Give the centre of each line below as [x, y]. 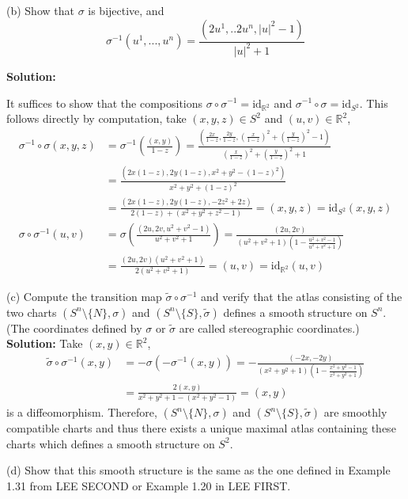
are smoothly [355, 412]
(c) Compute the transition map [84, 296]
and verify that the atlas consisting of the [301, 296]
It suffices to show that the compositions [105, 103]
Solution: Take [45, 343]
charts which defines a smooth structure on [111, 443]
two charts [32, 312]
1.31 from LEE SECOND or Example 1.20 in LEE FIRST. [149, 485]
